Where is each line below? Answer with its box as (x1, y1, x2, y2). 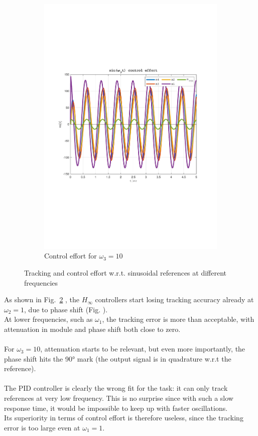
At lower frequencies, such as (4, 314, 93, 324)
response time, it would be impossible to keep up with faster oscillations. (4, 402, 228, 413)
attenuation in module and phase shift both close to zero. (4, 323, 181, 334)
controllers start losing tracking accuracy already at (95, 294, 254, 305)
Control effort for (44, 250, 97, 261)
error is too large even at (4, 422, 80, 432)
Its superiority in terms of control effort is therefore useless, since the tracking (4, 412, 243, 423)
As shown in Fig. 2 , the (4, 294, 80, 305)
